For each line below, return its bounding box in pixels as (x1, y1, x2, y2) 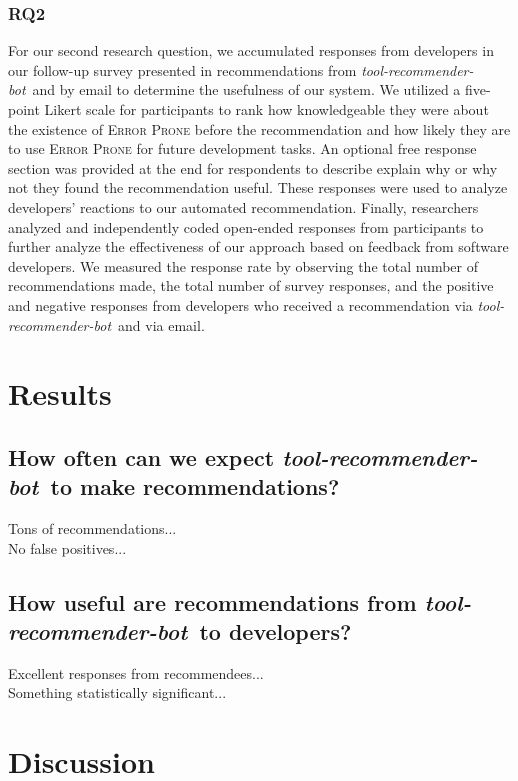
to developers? (199, 616, 352, 647)
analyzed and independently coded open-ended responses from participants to (8, 216, 484, 237)
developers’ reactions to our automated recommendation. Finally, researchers (8, 196, 479, 217)
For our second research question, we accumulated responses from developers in (8, 40, 494, 61)
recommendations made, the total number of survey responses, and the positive (8, 275, 494, 296)
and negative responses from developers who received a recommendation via (8, 294, 473, 315)
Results (8, 373, 112, 414)
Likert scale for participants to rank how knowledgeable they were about (44, 99, 489, 119)
